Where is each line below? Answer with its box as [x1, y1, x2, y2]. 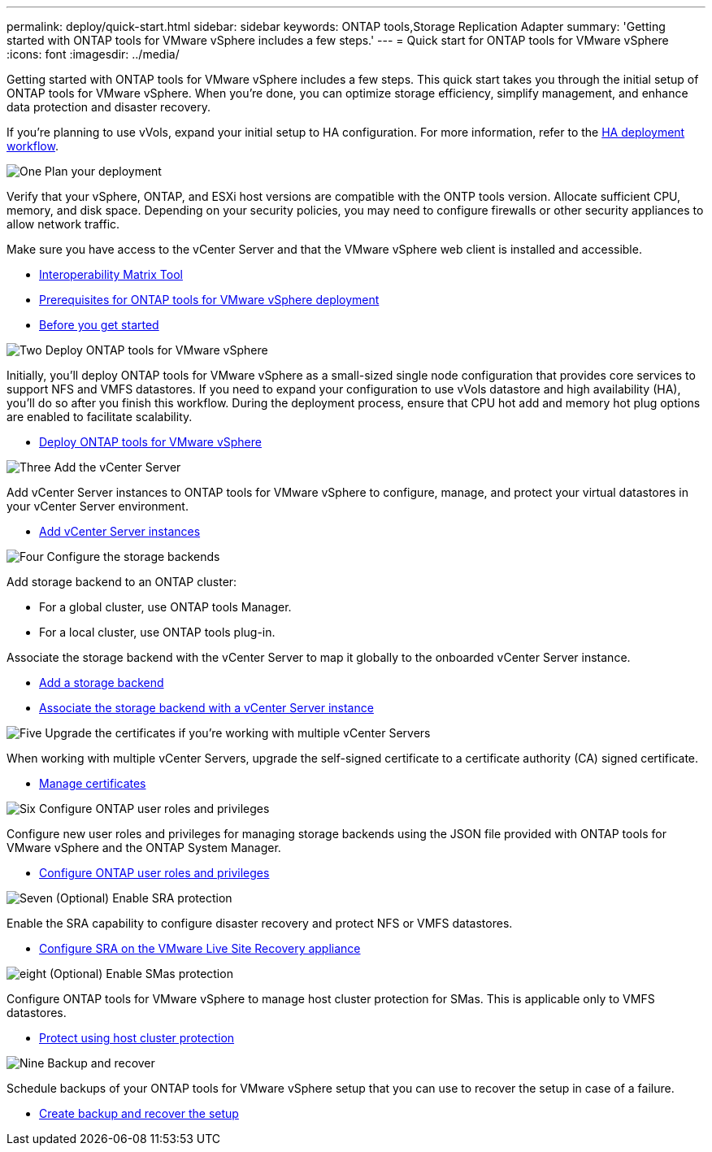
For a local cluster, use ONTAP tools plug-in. [39, 625, 276, 639]
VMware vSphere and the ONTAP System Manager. [7, 841, 281, 854]
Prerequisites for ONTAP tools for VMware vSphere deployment [39, 293, 380, 306]
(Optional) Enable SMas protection [49, 967, 233, 980]
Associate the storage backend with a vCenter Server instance [39, 701, 374, 715]
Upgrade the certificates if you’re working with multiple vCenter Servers [45, 726, 431, 740]
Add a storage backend [39, 676, 164, 689]
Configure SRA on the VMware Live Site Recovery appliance [39, 941, 361, 955]
